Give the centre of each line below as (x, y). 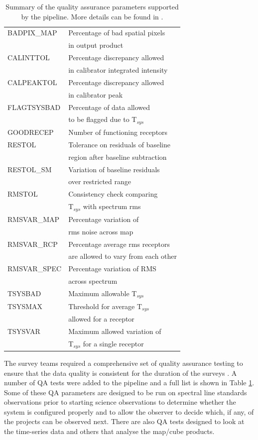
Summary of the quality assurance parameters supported (92, 6)
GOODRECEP (31, 132)
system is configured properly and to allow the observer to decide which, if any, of (129, 411)
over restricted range (100, 181)
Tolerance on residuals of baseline (120, 144)
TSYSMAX (25, 306)
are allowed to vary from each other (123, 256)
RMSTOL (23, 194)
